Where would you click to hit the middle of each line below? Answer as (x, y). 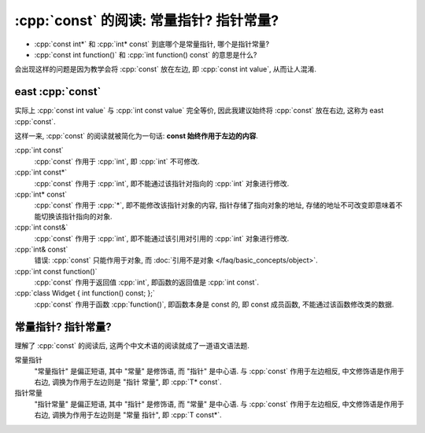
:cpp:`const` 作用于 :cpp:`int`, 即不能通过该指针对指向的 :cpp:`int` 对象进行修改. (162, 183)
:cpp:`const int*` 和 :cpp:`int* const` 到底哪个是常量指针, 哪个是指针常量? (152, 44)
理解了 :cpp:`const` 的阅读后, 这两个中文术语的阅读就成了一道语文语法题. (132, 345)
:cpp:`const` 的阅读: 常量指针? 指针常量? (147, 20)
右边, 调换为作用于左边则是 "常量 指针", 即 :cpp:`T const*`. (128, 415)
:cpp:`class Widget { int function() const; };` (85, 293)
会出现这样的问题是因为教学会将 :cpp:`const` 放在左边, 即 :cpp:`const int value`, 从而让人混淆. (166, 69)
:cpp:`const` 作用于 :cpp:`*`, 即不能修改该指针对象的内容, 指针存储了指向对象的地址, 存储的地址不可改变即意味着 (215, 205)
